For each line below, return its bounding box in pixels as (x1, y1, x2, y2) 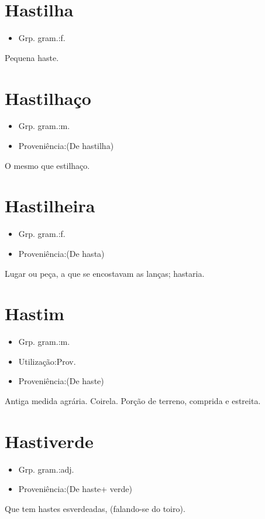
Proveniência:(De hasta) (18, 247, 105, 259)
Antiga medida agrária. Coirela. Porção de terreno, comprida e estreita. (5, 395, 261, 407)
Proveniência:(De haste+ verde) (18, 483, 133, 495)
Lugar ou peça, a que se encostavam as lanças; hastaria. (5, 267, 205, 279)
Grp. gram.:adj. (18, 463, 74, 475)
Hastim (5, 301, 64, 325)
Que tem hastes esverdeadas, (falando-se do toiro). (5, 502, 185, 514)
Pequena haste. (5, 51, 59, 63)
